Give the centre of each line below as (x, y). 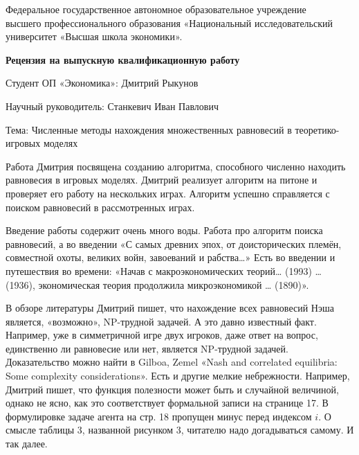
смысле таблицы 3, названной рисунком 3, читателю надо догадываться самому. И (180, 430)
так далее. (27, 444)
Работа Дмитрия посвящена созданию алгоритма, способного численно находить (176, 166)
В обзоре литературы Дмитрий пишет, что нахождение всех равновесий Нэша (170, 308)
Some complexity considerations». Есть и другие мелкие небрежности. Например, (178, 376)
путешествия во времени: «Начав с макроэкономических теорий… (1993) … (164, 270)
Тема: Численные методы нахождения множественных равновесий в (149, 129)
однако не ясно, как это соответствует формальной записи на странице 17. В (167, 403)
